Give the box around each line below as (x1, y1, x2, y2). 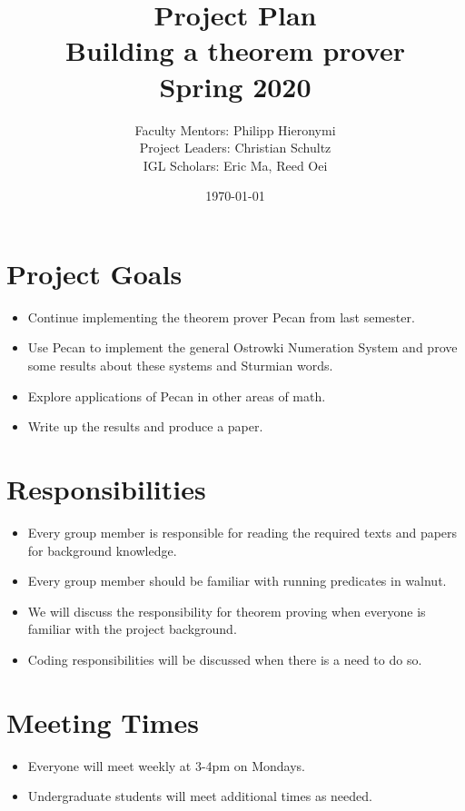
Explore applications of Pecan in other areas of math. (27, 386, 326, 405)
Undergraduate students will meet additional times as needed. (27, 786, 372, 806)
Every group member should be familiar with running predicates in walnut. (27, 571, 447, 590)
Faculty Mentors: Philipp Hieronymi (134, 120, 336, 139)
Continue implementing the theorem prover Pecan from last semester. (27, 307, 415, 326)
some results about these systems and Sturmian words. (27, 356, 333, 374)
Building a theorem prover (65, 32, 405, 69)
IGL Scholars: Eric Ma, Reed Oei (143, 155, 328, 174)
